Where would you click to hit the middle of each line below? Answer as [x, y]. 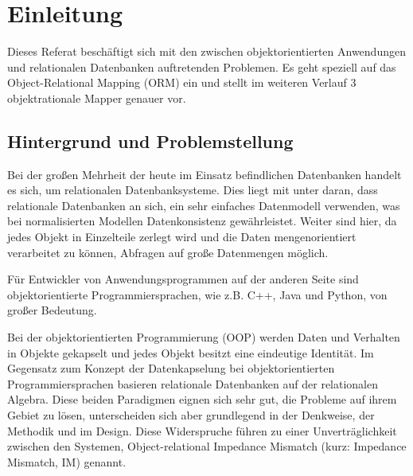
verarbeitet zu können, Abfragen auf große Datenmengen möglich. [168, 252]
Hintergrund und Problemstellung [150, 140]
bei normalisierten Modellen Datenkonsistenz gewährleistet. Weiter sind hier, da [202, 221]
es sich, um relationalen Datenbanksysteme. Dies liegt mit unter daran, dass [193, 190]
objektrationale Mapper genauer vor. [97, 98]
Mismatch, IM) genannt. [67, 461]
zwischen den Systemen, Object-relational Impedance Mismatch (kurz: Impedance [207, 446]
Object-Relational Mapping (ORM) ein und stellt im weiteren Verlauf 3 [182, 82]
